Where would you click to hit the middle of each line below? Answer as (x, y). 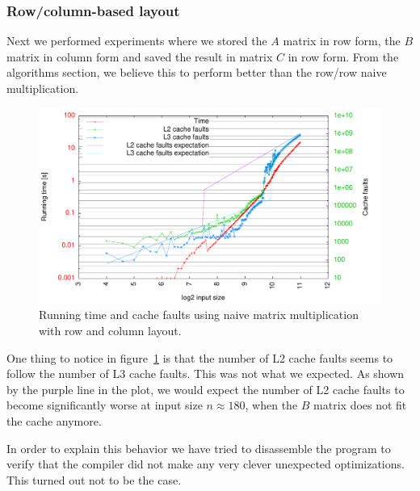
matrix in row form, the (342, 41)
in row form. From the (343, 56)
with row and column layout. (110, 330)
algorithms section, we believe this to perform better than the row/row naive (197, 72)
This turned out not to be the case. (94, 479)
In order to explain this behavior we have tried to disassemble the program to (199, 448)
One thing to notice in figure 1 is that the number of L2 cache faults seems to (200, 357)
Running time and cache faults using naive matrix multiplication (199, 315)
